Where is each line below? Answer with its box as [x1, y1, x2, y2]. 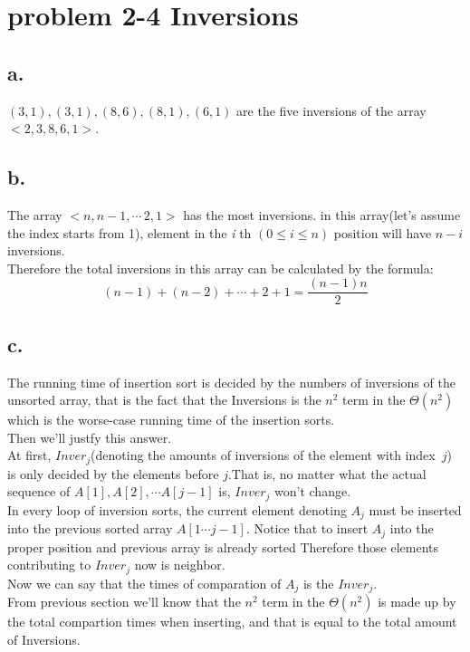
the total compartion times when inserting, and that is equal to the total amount [7, 612, 457, 631]
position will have [333, 223, 432, 242]
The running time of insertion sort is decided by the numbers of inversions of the [7, 372, 456, 391]
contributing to [7, 555, 91, 574]
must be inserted [369, 500, 462, 519]
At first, [7, 446, 52, 465]
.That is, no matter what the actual [227, 464, 427, 483]
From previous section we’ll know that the [7, 592, 241, 611]
